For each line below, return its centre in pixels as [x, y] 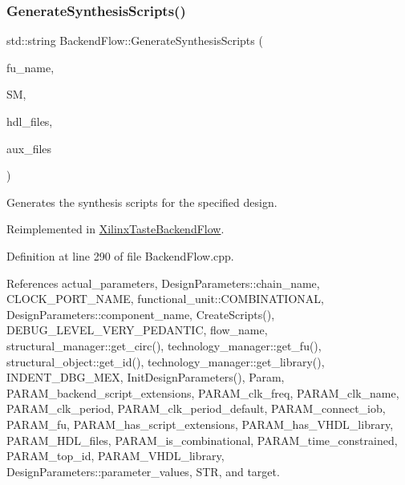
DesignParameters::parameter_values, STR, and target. [143, 471]
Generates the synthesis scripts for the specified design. [142, 202]
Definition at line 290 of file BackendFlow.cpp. [120, 255]
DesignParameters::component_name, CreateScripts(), [141, 314]
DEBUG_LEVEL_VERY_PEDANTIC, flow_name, [137, 330]
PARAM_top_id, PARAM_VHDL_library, [115, 456]
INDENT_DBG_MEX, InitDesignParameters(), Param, [146, 377]
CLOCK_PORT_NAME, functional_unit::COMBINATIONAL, [165, 299]
